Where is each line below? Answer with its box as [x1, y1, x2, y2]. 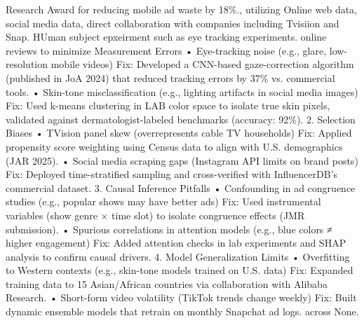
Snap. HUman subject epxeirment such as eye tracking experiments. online [6, 29, 327, 44]
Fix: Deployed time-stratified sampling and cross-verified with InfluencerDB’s [6, 167, 338, 181]
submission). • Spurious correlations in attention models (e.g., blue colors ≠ [6, 221, 332, 236]
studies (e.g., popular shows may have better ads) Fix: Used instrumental [6, 194, 321, 209]
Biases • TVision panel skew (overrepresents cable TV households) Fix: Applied [6, 125, 352, 140]
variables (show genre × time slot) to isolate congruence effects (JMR [6, 207, 305, 222]
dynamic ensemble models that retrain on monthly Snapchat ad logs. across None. [6, 304, 359, 319]
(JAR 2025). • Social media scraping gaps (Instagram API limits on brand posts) [6, 153, 358, 167]
